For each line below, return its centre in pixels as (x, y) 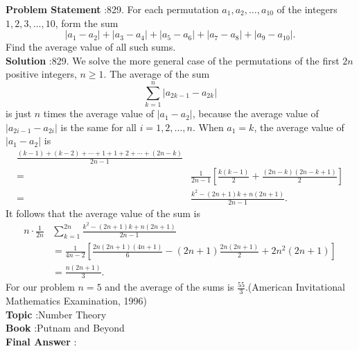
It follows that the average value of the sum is (103, 213)
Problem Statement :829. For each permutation (112, 9)
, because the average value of (255, 113)
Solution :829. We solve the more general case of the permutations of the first (173, 60)
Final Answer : (41, 342)
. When (208, 127)
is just (19, 113)
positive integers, (41, 74)
